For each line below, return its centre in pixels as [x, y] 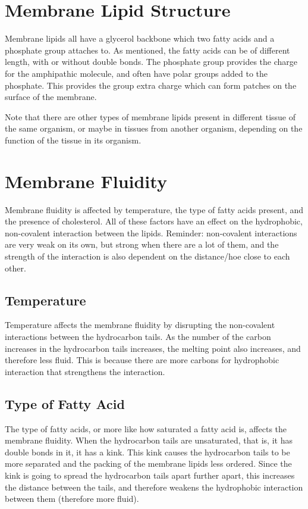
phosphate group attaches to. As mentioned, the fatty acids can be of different [147, 50]
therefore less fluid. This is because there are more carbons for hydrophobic [142, 360]
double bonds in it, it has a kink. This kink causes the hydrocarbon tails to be [147, 452]
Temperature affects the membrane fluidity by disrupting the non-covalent [140, 325]
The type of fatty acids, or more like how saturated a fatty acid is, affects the [146, 428]
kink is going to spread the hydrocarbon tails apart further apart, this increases [150, 475]
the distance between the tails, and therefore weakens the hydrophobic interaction [154, 487]
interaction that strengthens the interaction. [85, 371]
